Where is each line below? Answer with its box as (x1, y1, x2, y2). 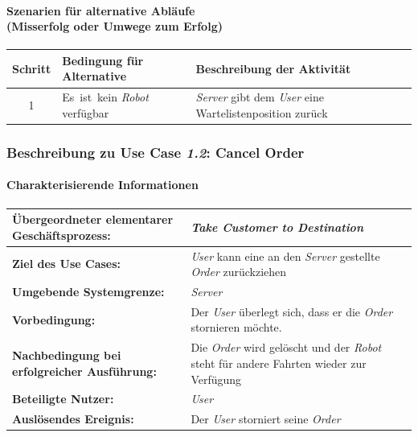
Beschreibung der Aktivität (195, 60, 351, 76)
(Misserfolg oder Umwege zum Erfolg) (6, 18, 223, 35)
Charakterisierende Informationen (6, 176, 199, 193)
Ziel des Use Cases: (12, 255, 121, 272)
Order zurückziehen (191, 263, 287, 280)
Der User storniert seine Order (191, 410, 341, 427)
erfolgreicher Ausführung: (12, 362, 157, 379)
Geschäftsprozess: (12, 226, 111, 243)
